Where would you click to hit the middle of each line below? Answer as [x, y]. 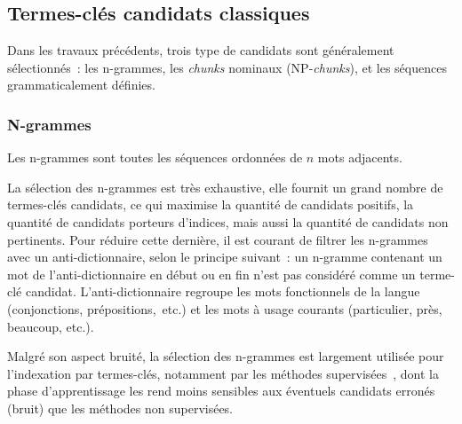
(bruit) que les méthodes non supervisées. [120, 408]
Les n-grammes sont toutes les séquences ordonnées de [155, 157]
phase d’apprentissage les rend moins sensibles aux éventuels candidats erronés [221, 391]
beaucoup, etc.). [51, 326]
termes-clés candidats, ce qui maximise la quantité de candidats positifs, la [211, 204]
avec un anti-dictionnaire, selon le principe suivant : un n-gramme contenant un [225, 257]
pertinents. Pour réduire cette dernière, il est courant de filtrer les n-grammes [218, 239]
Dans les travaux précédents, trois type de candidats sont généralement [201, 50]
